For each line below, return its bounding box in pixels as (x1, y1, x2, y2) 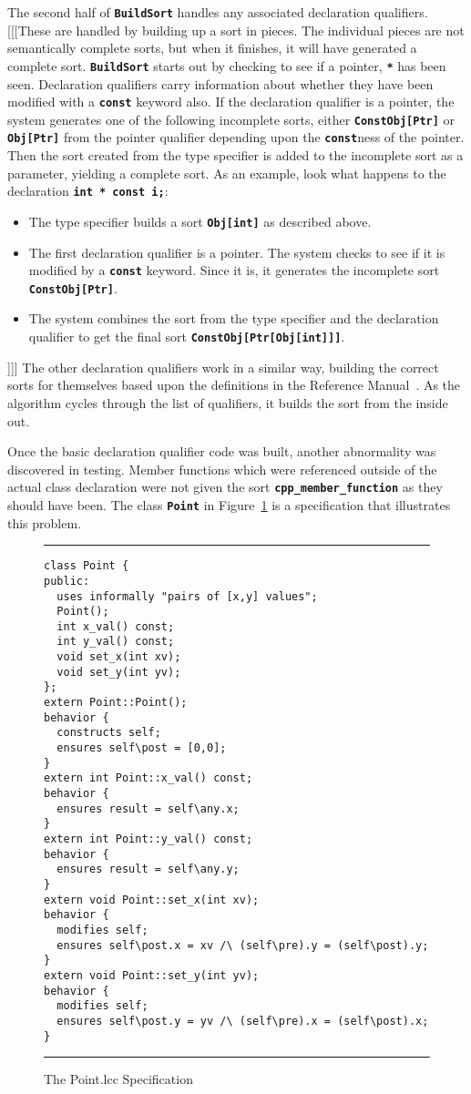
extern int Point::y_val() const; (44, 833, 253, 845)
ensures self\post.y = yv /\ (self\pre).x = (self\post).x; (56, 1014, 429, 1028)
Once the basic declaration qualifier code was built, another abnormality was (7, 442, 436, 461)
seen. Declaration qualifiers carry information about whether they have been (7, 74, 434, 93)
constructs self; (56, 726, 161, 740)
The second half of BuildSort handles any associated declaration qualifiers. (7, 3, 428, 21)
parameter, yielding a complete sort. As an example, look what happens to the (7, 163, 446, 182)
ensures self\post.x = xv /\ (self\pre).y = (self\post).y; (56, 938, 429, 952)
